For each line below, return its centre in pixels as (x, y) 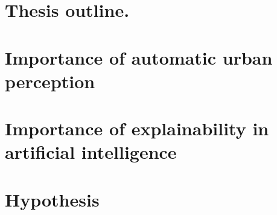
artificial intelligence (91, 152)
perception (50, 81)
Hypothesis (52, 199)
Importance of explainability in (137, 128)
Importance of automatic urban (139, 57)
